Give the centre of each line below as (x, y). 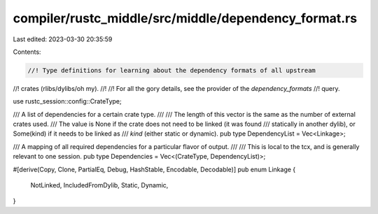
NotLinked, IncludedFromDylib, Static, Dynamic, (99, 185)
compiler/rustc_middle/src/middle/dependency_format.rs (185, 18)
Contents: (27, 52)
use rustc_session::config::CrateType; (67, 101)
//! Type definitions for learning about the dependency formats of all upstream (172, 70)
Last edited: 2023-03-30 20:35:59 (63, 39)
